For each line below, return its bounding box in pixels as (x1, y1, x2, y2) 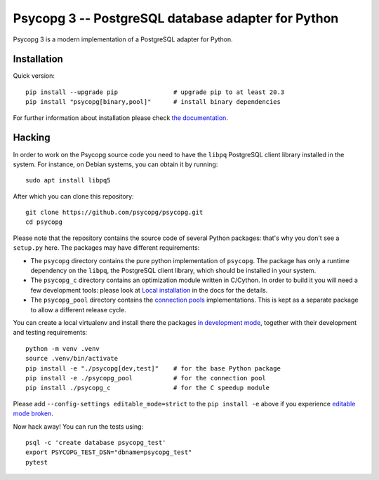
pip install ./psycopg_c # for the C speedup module (25, 384, 270, 392)
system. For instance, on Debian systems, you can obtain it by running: (13, 160, 218, 168)
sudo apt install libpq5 (25, 176, 111, 185)
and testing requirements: (13, 328, 88, 337)
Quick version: (13, 72, 55, 80)
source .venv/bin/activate (25, 354, 119, 363)
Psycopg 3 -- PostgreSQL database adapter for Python (13, 11, 339, 26)
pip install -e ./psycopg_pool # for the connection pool (25, 374, 266, 382)
